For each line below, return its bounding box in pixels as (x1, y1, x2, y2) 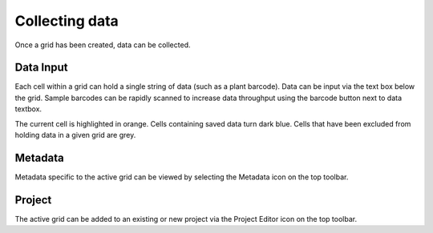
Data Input (14, 61, 68, 74)
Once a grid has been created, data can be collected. (14, 40, 191, 50)
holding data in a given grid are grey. (14, 131, 136, 140)
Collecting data (14, 12, 119, 30)
